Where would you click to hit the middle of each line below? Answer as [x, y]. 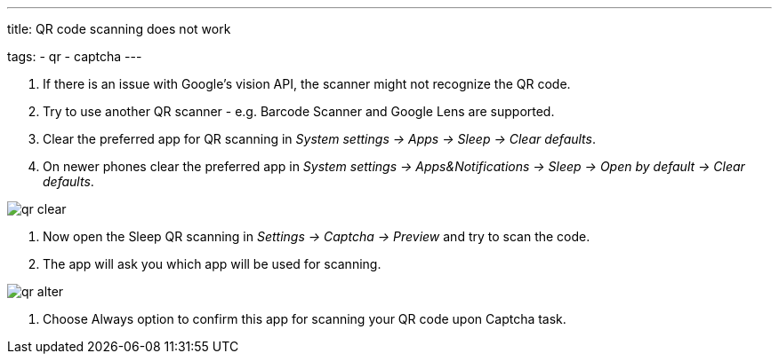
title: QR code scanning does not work [119, 29]
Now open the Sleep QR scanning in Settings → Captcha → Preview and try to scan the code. [317, 236]
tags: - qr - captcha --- [75, 56]
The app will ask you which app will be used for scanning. [212, 264]
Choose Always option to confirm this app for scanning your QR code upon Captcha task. [305, 319]
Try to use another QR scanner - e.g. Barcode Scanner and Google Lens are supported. [299, 111]
